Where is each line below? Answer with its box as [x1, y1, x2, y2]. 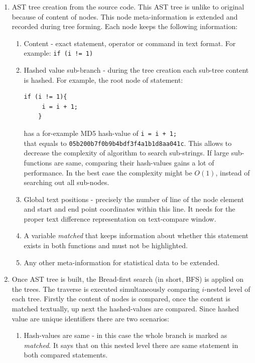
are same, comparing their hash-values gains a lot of [54, 157, 214, 167]
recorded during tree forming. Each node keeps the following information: [12, 21, 238, 32]
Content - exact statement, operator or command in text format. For [24, 38, 236, 48]
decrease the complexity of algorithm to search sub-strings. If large [24, 147, 229, 158]
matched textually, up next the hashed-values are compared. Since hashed [12, 303, 239, 314]
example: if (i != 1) [24, 48, 93, 58]
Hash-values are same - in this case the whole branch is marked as [24, 330, 227, 340]
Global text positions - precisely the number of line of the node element [24, 194, 244, 204]
